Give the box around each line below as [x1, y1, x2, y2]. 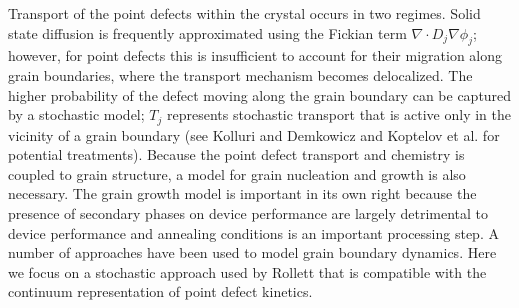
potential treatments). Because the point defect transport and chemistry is [8, 144, 465, 165]
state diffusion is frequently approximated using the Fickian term [8, 22, 407, 43]
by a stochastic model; [8, 104, 145, 125]
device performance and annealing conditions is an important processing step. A [8, 222, 499, 243]
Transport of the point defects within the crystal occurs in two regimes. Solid [8, 3, 481, 23]
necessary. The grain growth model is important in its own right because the [8, 183, 477, 204]
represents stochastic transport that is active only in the [166, 104, 511, 125]
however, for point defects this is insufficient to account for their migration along [8, 45, 503, 66]
